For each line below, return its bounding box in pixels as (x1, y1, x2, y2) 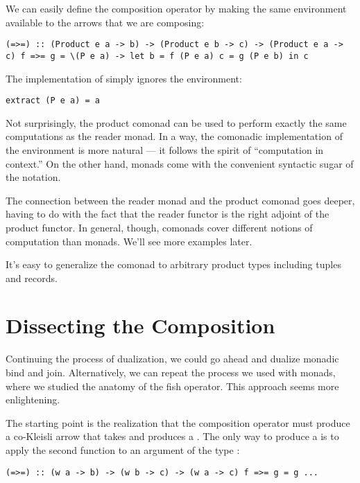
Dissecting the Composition (6, 311, 275, 340)
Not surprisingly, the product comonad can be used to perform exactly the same (6, 115, 347, 130)
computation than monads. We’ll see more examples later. (6, 234, 252, 248)
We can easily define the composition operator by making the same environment (6, 1, 347, 15)
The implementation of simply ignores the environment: (6, 71, 242, 85)
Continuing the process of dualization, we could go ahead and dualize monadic (6, 351, 339, 366)
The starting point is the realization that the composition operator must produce (6, 415, 350, 430)
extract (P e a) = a (6, 96, 101, 106)
